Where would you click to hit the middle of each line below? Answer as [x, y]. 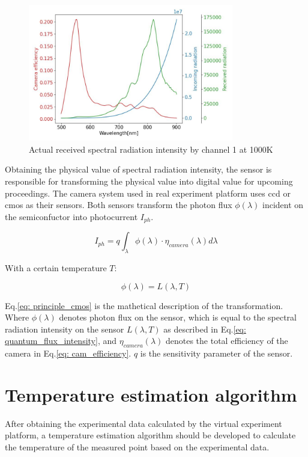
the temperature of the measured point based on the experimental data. [137, 447]
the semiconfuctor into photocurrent [71, 216]
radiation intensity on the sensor [65, 329]
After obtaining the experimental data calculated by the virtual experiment [143, 423]
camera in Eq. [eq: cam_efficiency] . [68, 353]
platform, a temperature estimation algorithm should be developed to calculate [150, 435]
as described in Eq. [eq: [205, 329]
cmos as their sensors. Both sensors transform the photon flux [119, 205]
